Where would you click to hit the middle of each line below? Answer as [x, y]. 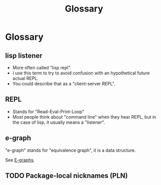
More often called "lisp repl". [42, 68]
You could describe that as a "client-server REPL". [64, 84]
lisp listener [24, 56]
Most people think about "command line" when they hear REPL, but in [84, 117]
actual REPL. [25, 78]
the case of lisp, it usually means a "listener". [59, 122]
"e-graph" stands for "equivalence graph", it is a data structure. [70, 150]
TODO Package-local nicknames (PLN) [67, 176]
